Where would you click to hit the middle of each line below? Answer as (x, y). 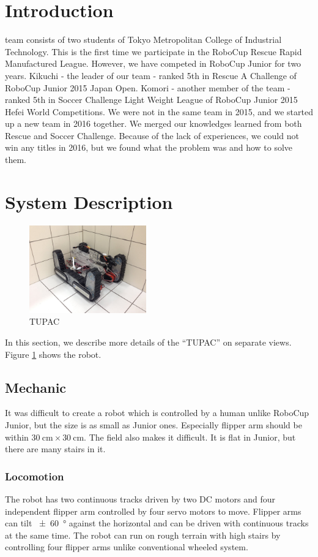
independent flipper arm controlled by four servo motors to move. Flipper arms (153, 511)
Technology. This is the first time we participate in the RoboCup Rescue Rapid (153, 51)
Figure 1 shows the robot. (53, 354)
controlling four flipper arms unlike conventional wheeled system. (127, 547)
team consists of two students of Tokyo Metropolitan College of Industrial (143, 40)
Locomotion (35, 476)
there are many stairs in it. (55, 449)
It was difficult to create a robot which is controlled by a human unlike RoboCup (157, 413)
